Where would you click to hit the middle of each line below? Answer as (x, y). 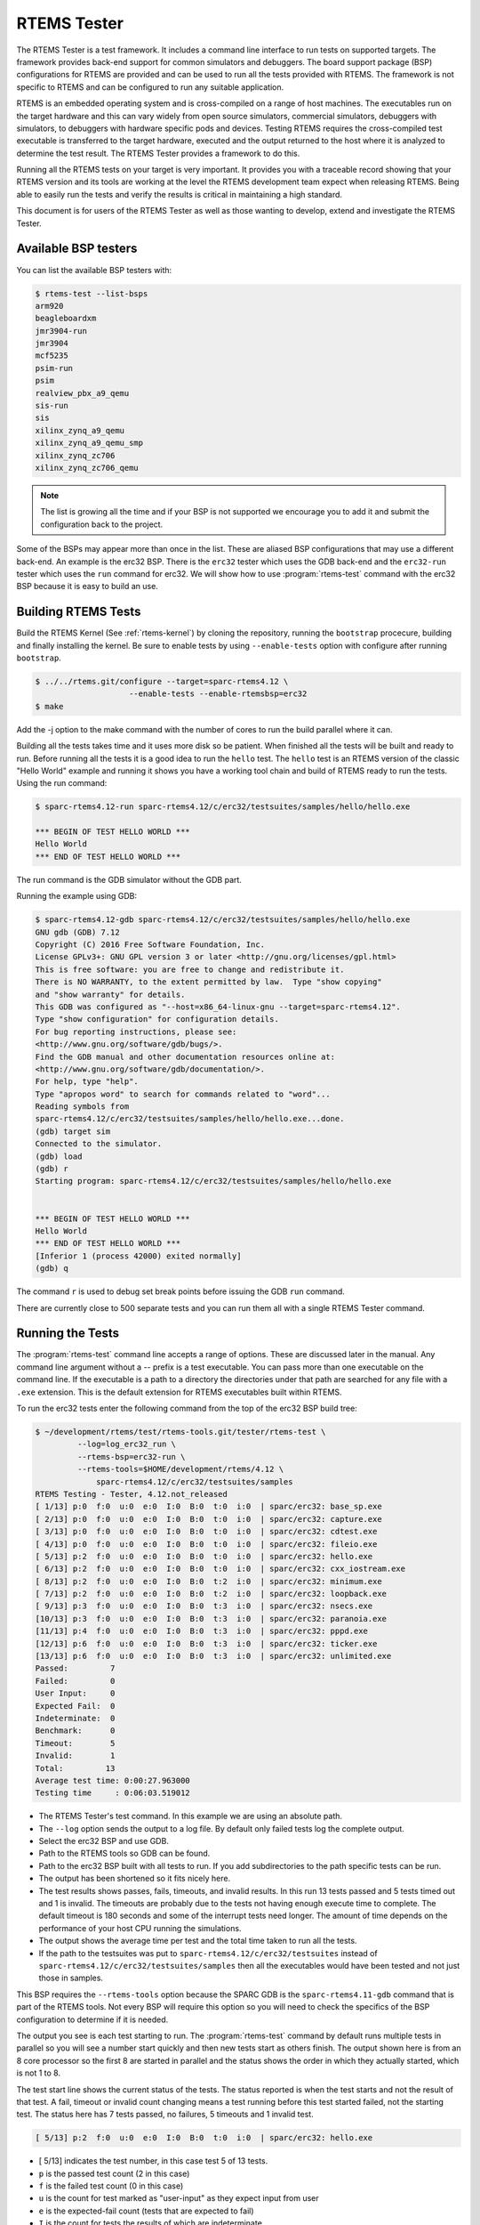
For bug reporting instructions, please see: (136, 1032)
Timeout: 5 (75, 1743)
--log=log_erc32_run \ (127, 1444)
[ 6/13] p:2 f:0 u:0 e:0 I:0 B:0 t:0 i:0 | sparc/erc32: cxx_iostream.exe (220, 1569)
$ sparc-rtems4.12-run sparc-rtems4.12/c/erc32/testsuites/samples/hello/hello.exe (223, 807)
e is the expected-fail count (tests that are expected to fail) (146, 2211)
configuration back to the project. (102, 524)
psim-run (54, 368)
